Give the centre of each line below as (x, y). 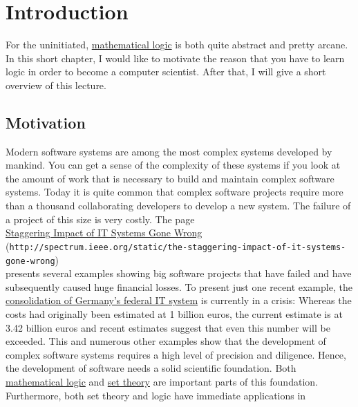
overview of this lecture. (56, 85)
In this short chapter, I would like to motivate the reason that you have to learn (175, 58)
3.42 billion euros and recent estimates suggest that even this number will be (168, 327)
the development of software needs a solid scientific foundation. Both (151, 368)
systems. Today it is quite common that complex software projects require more (175, 192)
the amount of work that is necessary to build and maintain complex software (170, 178)
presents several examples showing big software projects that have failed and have (179, 273)
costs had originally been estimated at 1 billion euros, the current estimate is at (174, 313)
